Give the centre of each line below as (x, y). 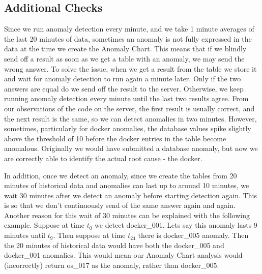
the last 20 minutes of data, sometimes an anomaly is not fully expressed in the (128, 38)
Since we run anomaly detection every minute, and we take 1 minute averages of (129, 29)
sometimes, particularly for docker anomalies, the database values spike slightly (128, 128)
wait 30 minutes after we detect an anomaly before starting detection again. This (130, 195)
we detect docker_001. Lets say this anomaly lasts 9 (176, 225)
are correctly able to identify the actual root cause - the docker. (103, 158)
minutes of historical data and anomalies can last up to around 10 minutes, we (127, 185)
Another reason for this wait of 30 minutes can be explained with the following (127, 215)
